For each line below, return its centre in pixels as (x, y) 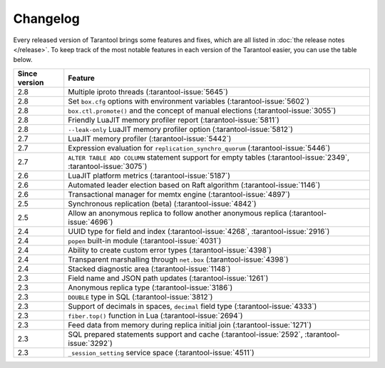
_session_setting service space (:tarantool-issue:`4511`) (161, 352)
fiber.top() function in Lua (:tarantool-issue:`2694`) (155, 315)
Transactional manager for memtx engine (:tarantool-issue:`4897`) (179, 194)
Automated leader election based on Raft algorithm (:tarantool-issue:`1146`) (194, 185)
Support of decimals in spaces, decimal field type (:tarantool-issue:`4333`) (192, 306)
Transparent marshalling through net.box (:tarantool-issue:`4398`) (178, 259)
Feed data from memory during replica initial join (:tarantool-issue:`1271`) (190, 324)
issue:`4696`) (91, 222)
